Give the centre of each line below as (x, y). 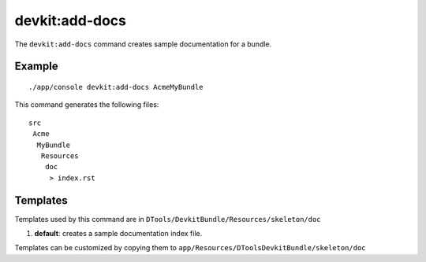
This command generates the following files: (87, 105)
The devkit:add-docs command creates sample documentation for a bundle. (143, 44)
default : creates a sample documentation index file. (118, 233)
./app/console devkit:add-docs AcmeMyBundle (116, 87)
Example (36, 66)
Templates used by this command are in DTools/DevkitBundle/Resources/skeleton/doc (168, 219)
